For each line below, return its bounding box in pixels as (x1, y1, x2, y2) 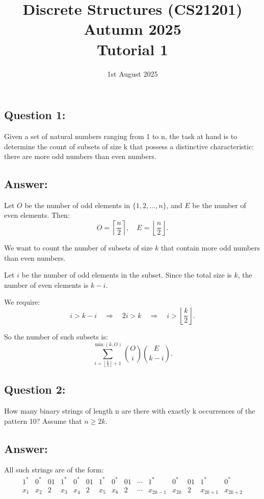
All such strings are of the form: (4, 464, 104, 475)
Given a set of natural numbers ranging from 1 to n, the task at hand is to (4, 130, 237, 141)
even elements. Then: (4, 210, 70, 220)
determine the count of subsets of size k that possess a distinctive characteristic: (4, 141, 254, 151)
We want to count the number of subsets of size (4, 242, 153, 253)
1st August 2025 (107, 68, 158, 79)
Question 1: (4, 107, 66, 123)
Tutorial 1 (97, 38, 168, 59)
